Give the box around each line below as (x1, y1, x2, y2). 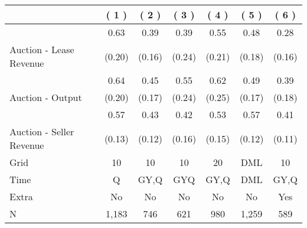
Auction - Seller (9, 125, 74, 138)
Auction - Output (9, 90, 82, 104)
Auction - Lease (9, 43, 74, 56)
